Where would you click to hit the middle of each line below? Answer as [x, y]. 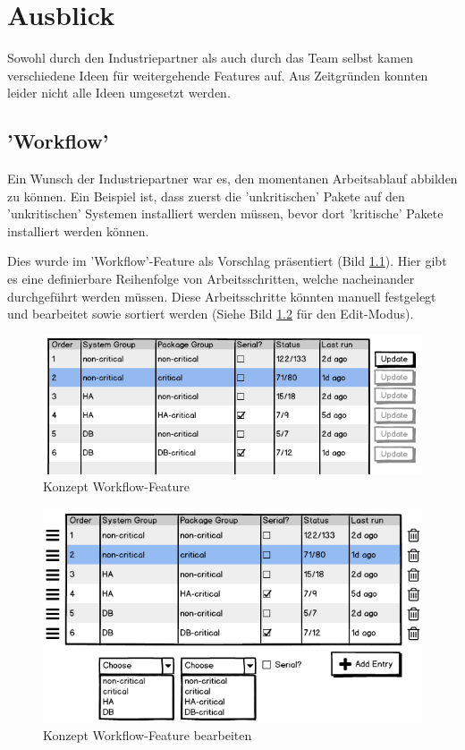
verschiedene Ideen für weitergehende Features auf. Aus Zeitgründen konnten [218, 75]
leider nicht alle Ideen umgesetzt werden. [119, 93]
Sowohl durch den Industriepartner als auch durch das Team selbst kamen [211, 58]
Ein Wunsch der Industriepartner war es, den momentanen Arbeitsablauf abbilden [232, 179]
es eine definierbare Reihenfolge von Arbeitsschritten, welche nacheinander [211, 279]
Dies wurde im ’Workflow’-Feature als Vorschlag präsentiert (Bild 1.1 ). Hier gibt [227, 261]
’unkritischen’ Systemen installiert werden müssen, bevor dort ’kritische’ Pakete [225, 213]
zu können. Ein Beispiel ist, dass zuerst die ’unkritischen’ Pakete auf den [206, 196]
